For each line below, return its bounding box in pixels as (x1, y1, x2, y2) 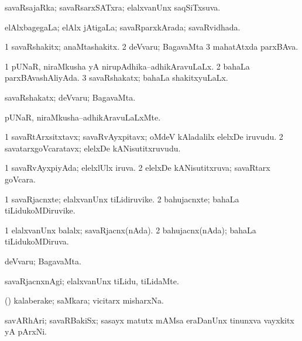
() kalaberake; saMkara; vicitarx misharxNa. (5, 294, 164, 306)
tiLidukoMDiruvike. (5, 204, 75, 216)
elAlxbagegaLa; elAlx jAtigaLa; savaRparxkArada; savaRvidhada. (5, 20, 241, 33)
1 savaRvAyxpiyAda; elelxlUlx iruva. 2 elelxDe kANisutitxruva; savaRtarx (5, 161, 270, 174)
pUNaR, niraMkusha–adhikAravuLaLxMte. (5, 111, 161, 123)
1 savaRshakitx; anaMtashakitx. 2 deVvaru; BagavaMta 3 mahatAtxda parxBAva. (5, 40, 298, 53)
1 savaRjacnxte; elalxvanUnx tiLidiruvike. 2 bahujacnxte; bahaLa (5, 192, 239, 205)
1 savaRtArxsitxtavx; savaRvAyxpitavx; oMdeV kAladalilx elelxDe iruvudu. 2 (5, 130, 283, 143)
